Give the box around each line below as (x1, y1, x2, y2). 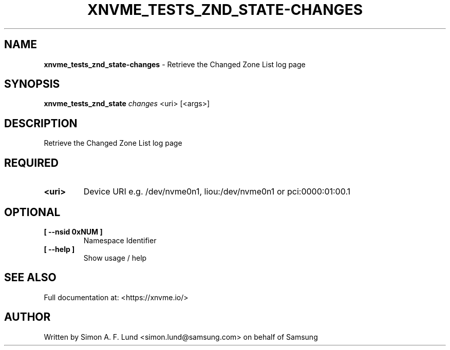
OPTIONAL (4, 205, 61, 219)
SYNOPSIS (4, 77, 60, 91)
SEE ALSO (4, 271, 57, 284)
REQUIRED (4, 156, 59, 169)
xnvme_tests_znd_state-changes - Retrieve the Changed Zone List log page (44, 60, 306, 69)
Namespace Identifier (83, 236, 157, 245)
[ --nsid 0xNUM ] (44, 227, 103, 236)
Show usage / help (83, 253, 147, 262)
